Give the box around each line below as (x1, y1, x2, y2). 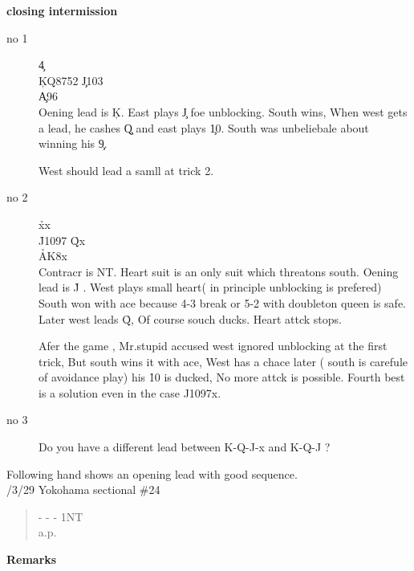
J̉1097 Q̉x (39, 231, 86, 248)
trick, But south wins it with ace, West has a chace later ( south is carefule (39, 353, 408, 369)
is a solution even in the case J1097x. (39, 384, 221, 401)
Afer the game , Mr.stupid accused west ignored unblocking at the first (39, 337, 388, 354)
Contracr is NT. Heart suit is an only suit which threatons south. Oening (39, 263, 399, 279)
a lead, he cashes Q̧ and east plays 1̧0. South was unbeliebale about (39, 119, 369, 136)
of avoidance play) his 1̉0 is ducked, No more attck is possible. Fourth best (39, 369, 405, 385)
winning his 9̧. (39, 135, 108, 152)
